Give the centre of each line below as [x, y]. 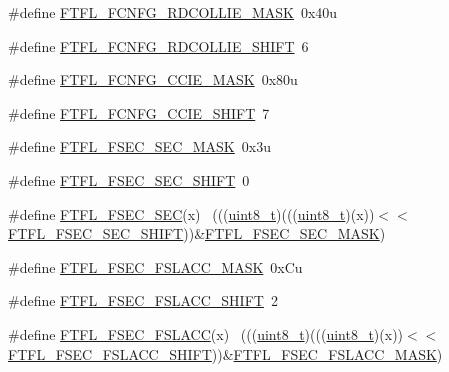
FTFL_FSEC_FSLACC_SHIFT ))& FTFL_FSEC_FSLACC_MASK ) [225, 353]
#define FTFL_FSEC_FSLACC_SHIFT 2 [143, 300]
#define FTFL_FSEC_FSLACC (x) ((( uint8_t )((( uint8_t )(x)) [206, 333]
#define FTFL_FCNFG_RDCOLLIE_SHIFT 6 [158, 45]
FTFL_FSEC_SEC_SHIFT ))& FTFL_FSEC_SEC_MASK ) [197, 233]
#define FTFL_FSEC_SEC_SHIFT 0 [129, 179]
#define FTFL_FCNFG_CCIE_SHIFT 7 [139, 112]
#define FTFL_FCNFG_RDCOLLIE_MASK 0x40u [173, 12]
